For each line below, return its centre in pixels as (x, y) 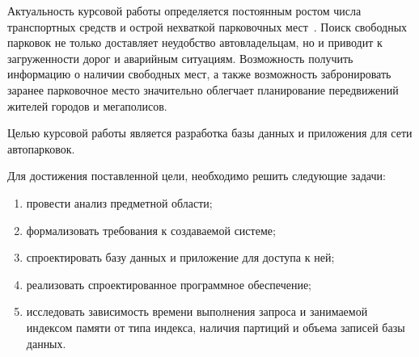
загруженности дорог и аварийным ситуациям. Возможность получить (180, 58)
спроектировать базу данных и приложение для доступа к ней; (180, 257)
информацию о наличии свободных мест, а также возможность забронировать (199, 74)
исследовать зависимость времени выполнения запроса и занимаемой (197, 311)
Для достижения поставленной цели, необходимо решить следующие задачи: (197, 176)
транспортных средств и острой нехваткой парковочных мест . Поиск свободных (207, 26)
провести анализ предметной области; (119, 202)
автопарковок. (41, 148)
